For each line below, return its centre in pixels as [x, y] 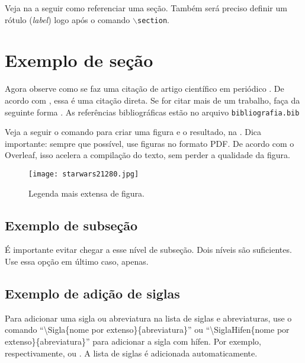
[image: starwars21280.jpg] [84, 174]
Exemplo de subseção [71, 225]
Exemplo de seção [79, 60]
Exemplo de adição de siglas [92, 293]
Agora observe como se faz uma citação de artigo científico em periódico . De [145, 89]
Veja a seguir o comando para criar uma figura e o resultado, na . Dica [133, 132]
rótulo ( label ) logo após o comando [68, 19]
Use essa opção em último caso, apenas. [77, 261]
